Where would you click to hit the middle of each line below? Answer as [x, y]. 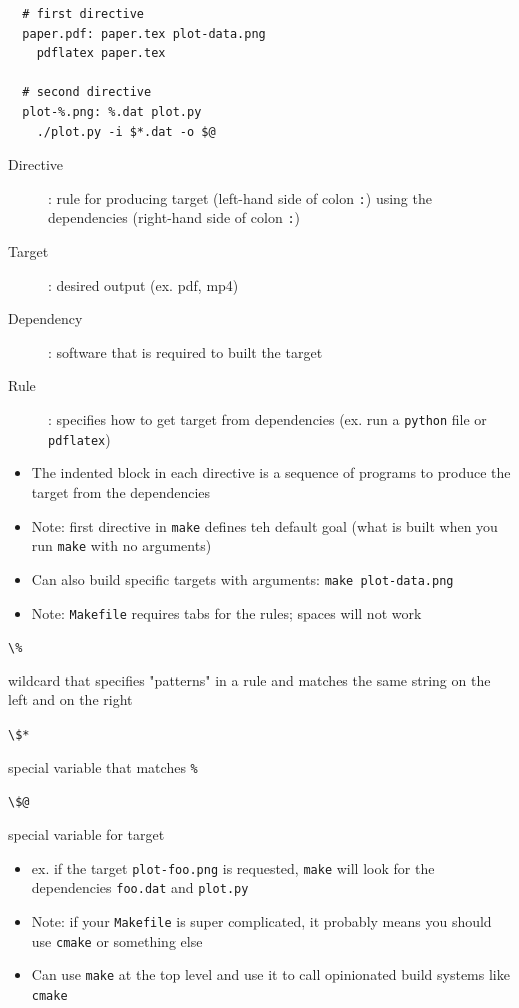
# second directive [87, 92]
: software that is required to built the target [185, 351]
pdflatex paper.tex [101, 53]
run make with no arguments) [121, 545]
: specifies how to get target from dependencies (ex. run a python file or [267, 419]
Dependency [45, 318]
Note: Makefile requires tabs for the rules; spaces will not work [226, 612]
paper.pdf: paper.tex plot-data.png [144, 33]
